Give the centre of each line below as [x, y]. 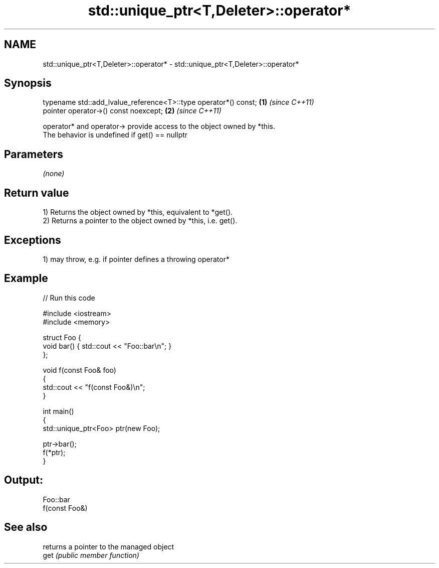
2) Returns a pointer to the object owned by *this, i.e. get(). [140, 221]
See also [26, 527]
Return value [37, 193]
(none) [54, 174]
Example [26, 278]
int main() [58, 411]
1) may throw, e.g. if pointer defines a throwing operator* [136, 259]
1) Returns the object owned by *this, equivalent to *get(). [138, 212]
